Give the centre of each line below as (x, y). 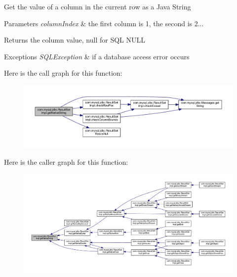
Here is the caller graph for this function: (66, 162)
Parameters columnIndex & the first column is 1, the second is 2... (104, 23)
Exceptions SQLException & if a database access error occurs (97, 56)
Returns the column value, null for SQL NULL (75, 40)
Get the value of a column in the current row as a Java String (98, 6)
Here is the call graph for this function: (63, 73)
